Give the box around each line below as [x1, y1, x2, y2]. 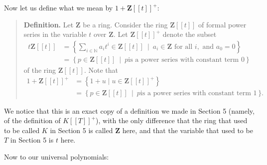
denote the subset [162, 29, 217, 39]
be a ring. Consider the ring [83, 19, 168, 29]
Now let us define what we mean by [4, 2, 113, 12]
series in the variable [23, 29, 87, 39]
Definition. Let [23, 19, 74, 29]
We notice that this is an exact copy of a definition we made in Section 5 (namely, [4, 105, 255, 116]
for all [174, 43, 193, 50]
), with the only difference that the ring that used [96, 115, 248, 126]
